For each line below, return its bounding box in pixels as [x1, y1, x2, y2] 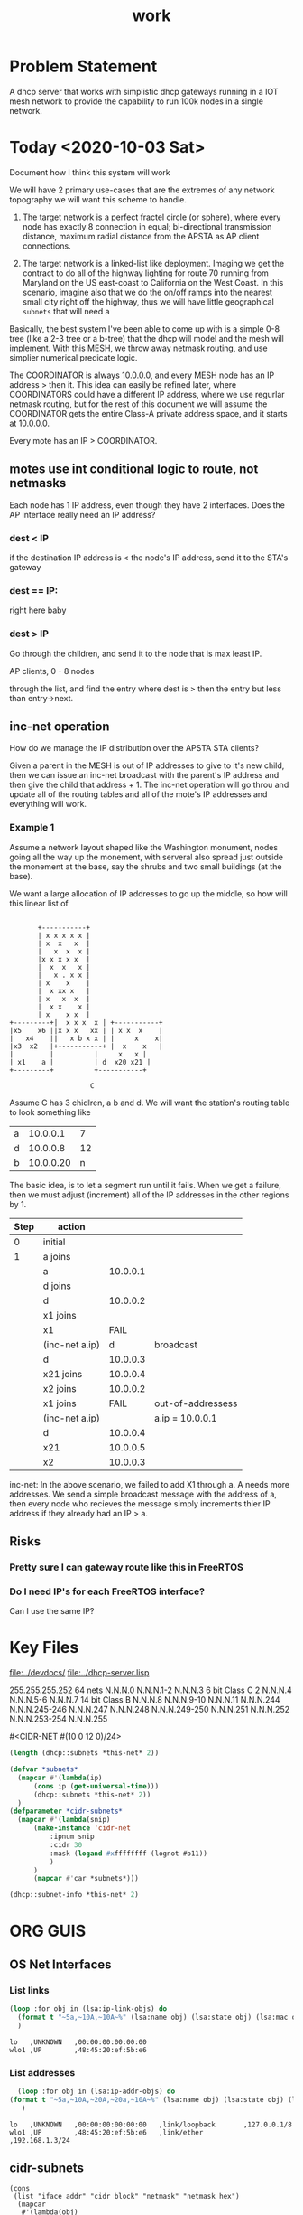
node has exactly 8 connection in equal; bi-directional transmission [22, 221, 272, 231]
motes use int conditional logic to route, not [9, 462, 259, 477]
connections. [22, 240, 71, 251]
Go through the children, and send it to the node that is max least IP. [9, 648, 262, 659]
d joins [42, 1280, 72, 1292]
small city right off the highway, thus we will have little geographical [22, 296, 275, 307]
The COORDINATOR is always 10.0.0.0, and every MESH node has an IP [9, 370, 275, 380]
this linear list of [9, 897, 69, 908]
